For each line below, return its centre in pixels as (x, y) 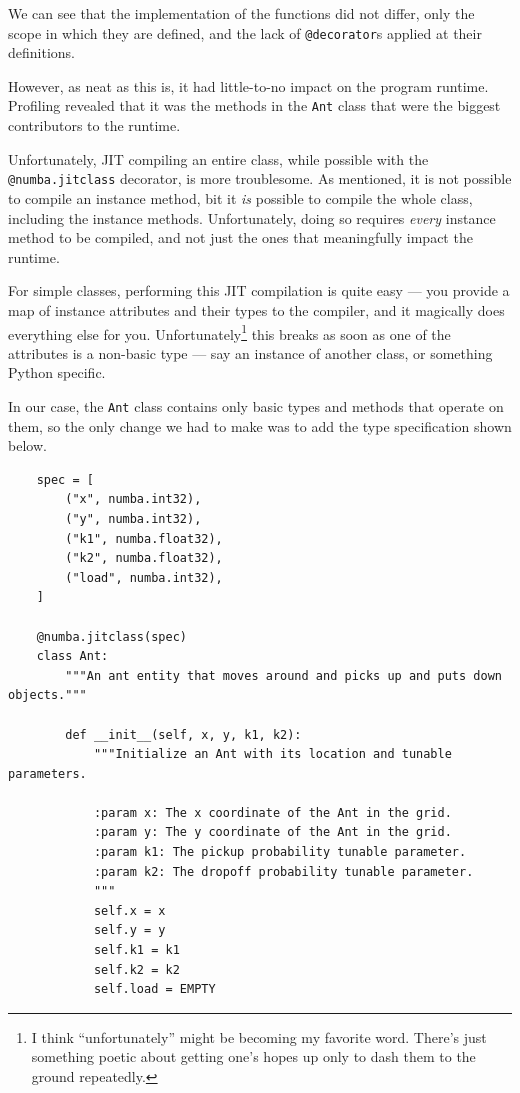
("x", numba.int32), (133, 499)
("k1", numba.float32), (144, 538)
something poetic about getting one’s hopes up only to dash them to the (253, 1056)
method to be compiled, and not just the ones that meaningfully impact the (240, 237)
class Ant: (72, 656)
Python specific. (57, 372)
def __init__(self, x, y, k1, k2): (183, 734)
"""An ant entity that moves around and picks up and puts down (283, 675)
